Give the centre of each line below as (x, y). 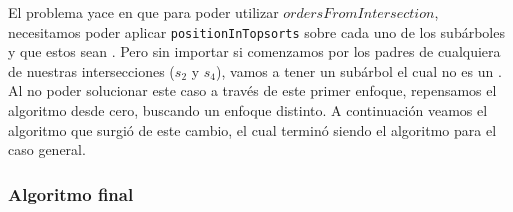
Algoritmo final (71, 193)
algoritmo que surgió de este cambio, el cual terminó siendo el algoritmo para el (252, 129)
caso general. (47, 149)
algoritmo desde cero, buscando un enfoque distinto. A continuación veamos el (248, 110)
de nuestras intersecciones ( (91, 70)
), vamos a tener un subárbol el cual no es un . (359, 70)
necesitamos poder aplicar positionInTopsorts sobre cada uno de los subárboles (256, 31)
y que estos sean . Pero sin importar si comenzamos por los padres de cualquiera (254, 51)
